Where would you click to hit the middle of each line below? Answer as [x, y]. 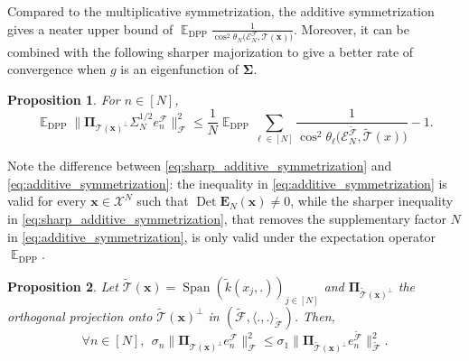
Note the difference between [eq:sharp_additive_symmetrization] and [200, 166]
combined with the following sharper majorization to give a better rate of [211, 51]
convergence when [57, 69]
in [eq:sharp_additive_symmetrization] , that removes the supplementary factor [227, 219]
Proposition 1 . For [64, 99]
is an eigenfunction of [180, 69]
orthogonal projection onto [80, 315]
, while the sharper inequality [372, 201]
